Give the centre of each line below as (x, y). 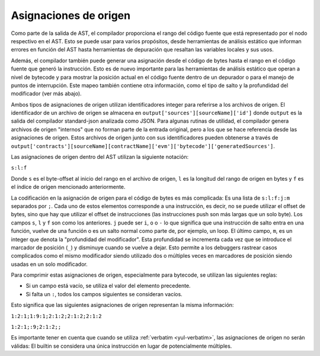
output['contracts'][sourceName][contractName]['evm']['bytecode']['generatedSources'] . (143, 146)
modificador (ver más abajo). (47, 94)
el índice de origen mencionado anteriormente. (68, 187)
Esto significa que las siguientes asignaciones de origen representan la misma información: (122, 305)
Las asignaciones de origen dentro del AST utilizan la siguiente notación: (100, 157)
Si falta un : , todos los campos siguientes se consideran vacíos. (104, 294)
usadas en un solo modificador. (49, 264)
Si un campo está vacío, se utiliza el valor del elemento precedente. (108, 286)
